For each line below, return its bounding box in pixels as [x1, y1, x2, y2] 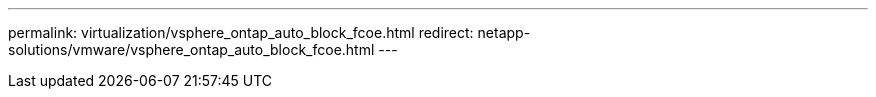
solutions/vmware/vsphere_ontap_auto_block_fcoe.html [8, 41, 375, 58]
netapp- [477, 24, 531, 41]
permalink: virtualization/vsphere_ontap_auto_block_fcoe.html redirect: [8, 24, 474, 41]
